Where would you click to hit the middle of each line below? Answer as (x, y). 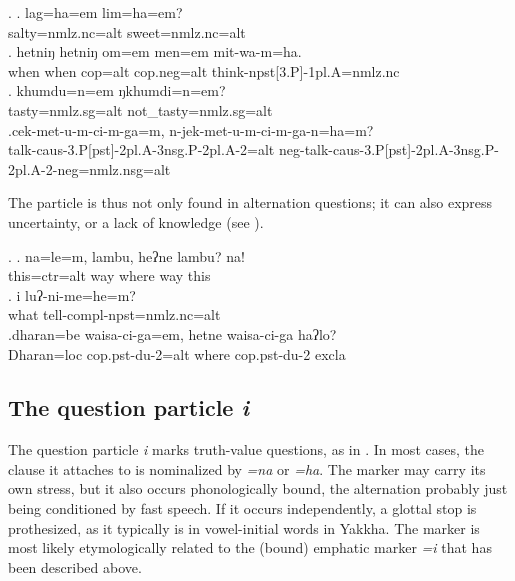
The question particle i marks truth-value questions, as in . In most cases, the (246, 449)
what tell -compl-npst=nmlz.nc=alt (114, 314)
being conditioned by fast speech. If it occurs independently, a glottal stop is (242, 508)
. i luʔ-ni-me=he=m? (72, 294)
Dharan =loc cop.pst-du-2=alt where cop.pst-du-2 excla (177, 353)
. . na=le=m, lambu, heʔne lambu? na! (126, 255)
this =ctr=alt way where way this (109, 275)
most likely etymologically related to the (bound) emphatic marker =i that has (250, 547)
